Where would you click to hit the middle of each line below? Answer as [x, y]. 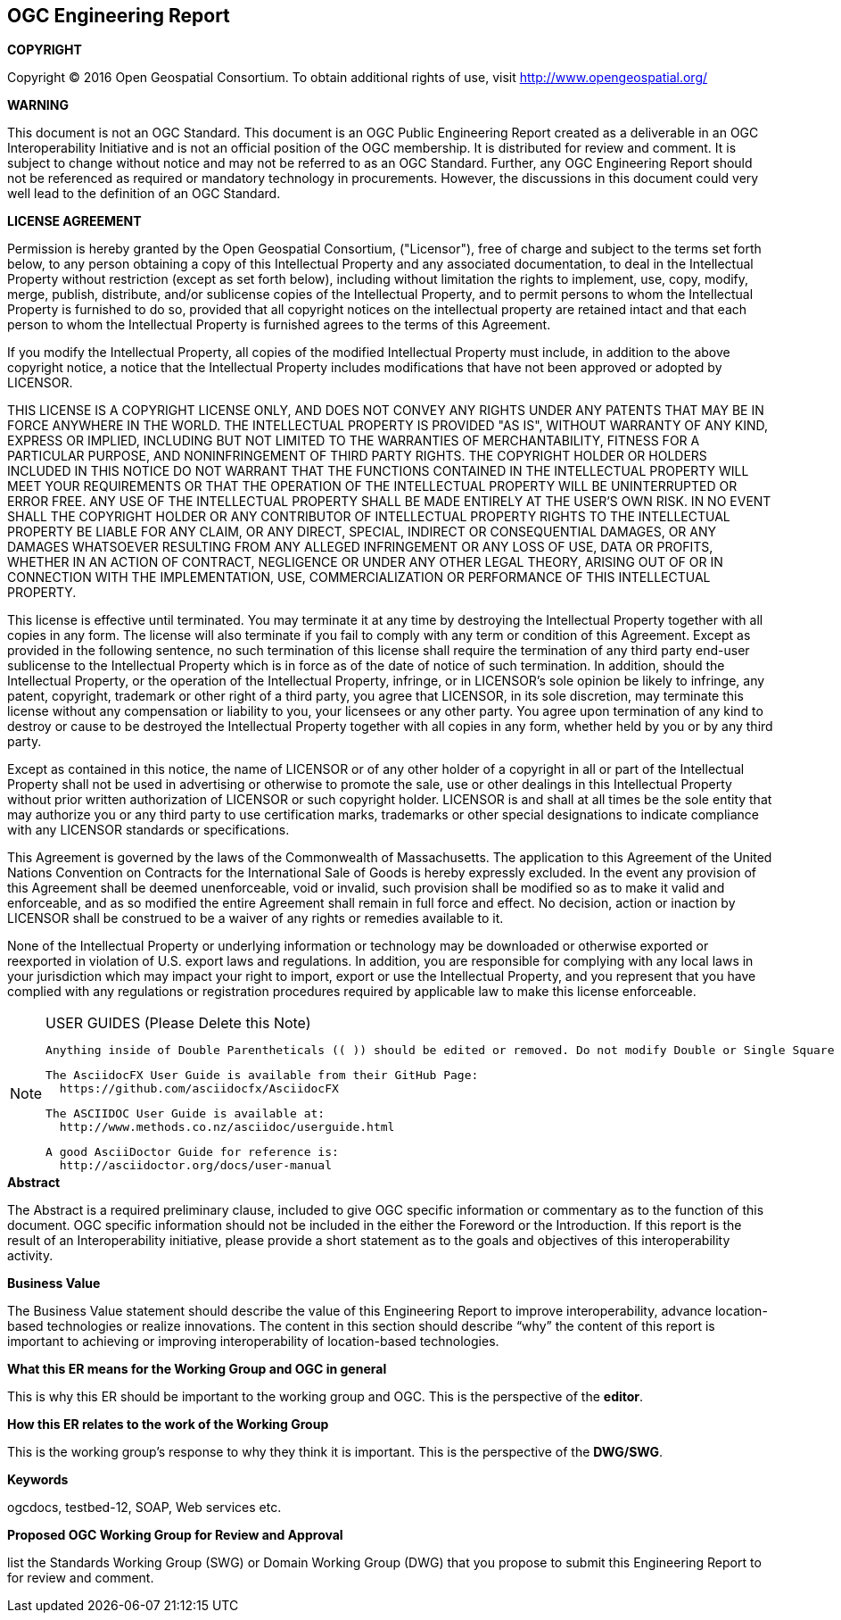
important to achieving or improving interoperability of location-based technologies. [253, 1342]
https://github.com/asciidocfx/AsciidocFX [199, 1089]
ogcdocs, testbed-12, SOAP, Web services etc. [144, 1508]
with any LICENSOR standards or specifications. [148, 830]
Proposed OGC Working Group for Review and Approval [175, 1535]
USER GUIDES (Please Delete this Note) [178, 1023]
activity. [30, 1256]
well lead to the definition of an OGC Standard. [144, 194]
